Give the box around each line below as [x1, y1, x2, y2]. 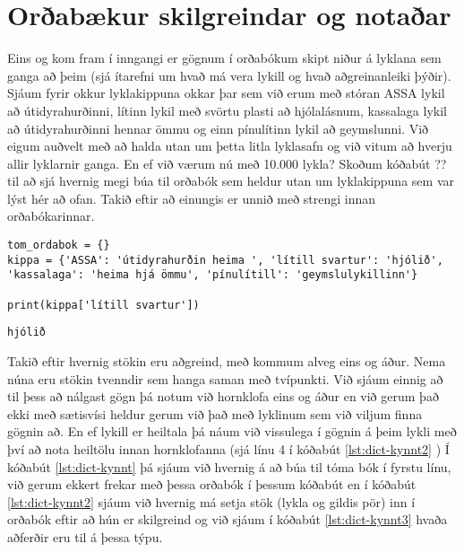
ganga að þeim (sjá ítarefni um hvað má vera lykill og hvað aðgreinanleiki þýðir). [7, 66, 451, 84]
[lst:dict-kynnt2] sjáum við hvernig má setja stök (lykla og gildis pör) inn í [7, 492, 416, 511]
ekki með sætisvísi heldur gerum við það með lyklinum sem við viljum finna [7, 404, 423, 423]
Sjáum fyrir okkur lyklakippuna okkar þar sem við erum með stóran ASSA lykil [7, 83, 445, 102]
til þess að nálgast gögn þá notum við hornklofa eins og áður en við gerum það [7, 387, 439, 406]
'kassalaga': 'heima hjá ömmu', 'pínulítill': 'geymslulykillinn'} [7, 268, 418, 282]
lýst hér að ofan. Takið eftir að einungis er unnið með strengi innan [7, 188, 376, 207]
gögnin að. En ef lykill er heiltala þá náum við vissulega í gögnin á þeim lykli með [7, 422, 457, 441]
